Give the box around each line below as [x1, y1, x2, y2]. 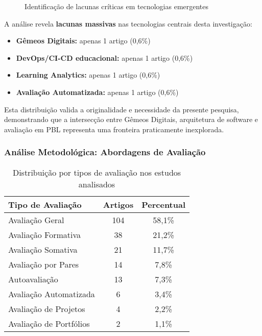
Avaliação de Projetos [8, 302, 85, 315]
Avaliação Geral [8, 213, 64, 226]
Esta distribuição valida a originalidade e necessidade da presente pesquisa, [4, 104, 239, 114]
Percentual [141, 198, 186, 210]
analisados [78, 178, 115, 190]
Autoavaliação [8, 273, 58, 285]
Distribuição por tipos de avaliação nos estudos [12, 166, 181, 178]
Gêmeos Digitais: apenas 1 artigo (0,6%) [16, 35, 151, 46]
